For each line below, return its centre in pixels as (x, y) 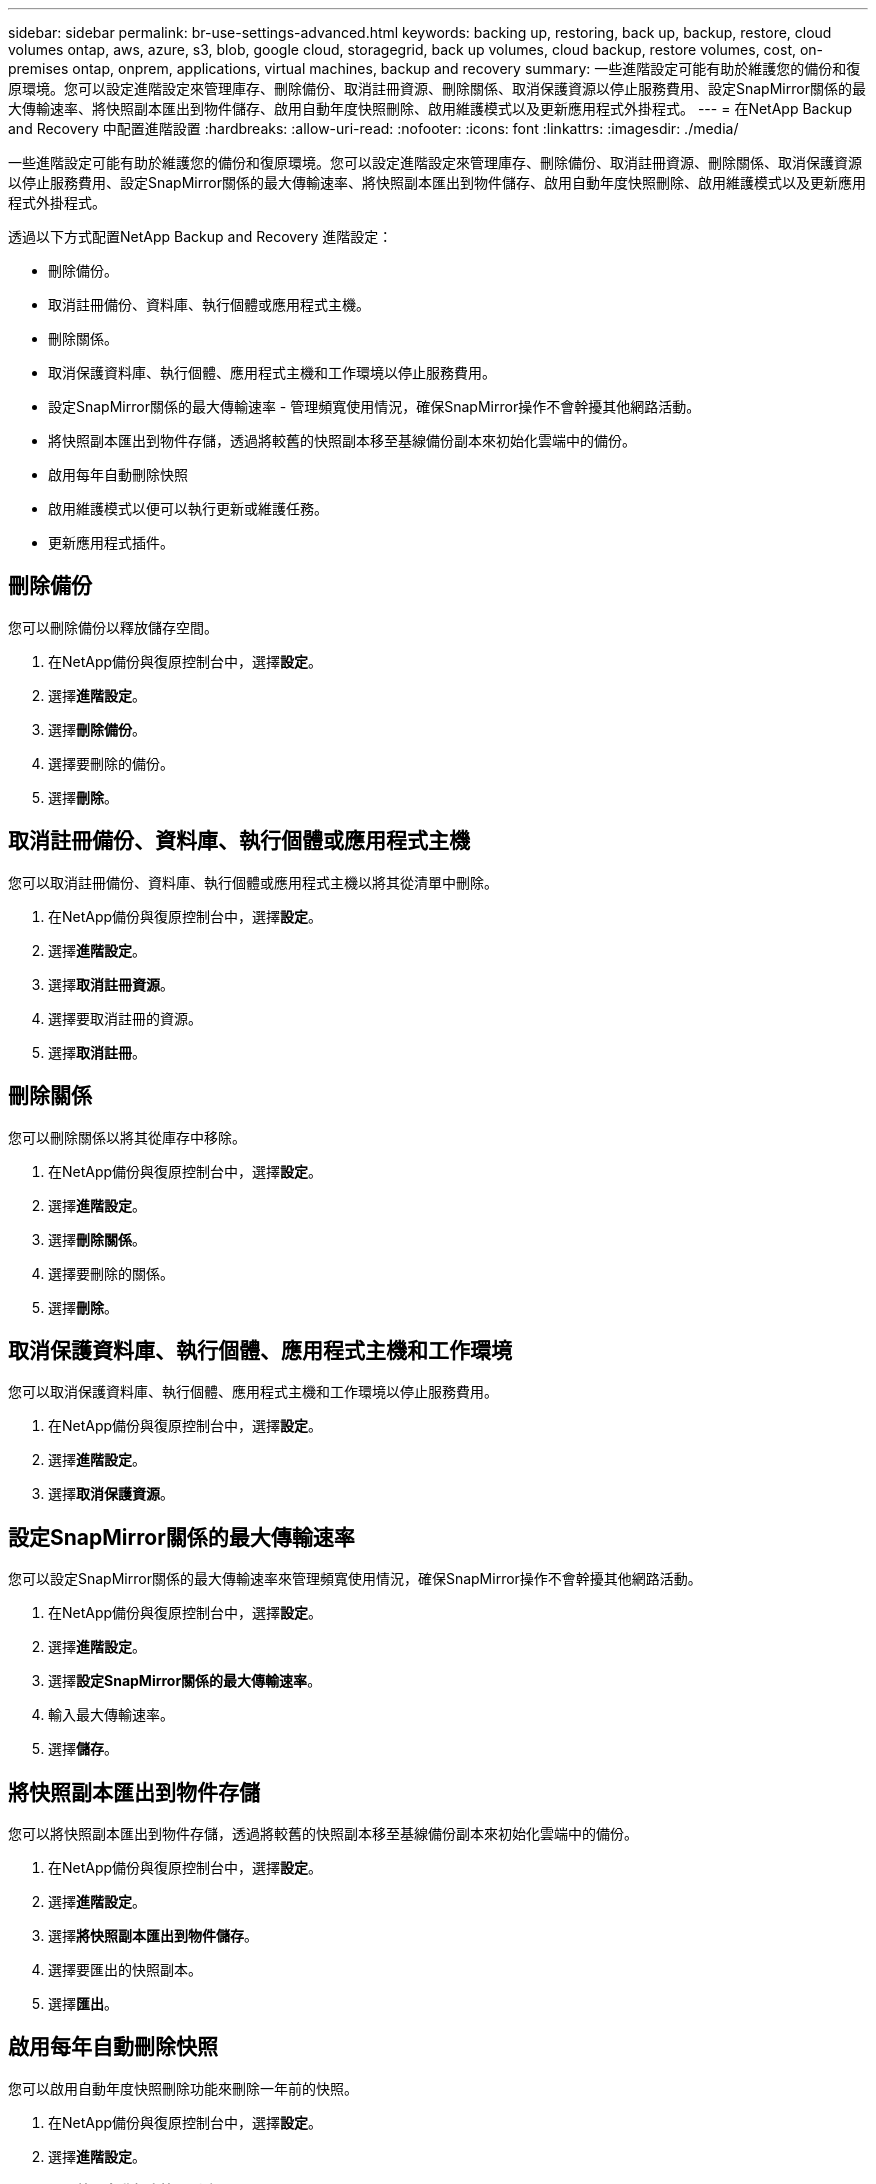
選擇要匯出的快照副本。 (125, 1970)
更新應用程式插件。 (111, 542)
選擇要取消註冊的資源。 (125, 1018)
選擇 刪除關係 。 (97, 1239)
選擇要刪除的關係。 (111, 1273)
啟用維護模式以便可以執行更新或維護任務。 (188, 508)
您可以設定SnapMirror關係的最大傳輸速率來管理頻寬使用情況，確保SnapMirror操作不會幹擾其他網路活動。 (355, 1579)
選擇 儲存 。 (83, 1749)
